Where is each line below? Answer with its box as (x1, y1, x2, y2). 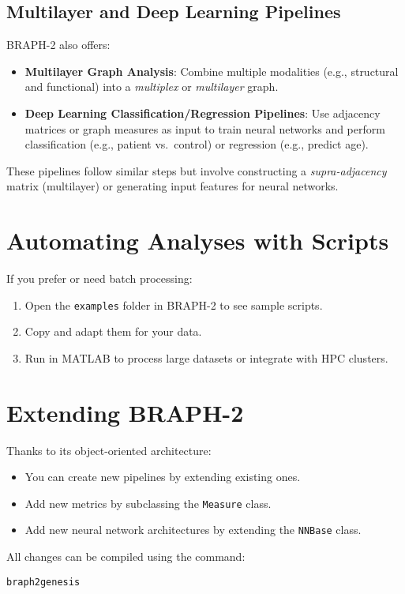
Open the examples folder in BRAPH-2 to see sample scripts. (24, 296, 323, 313)
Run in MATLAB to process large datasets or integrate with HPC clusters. (24, 349, 388, 366)
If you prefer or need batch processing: (6, 270, 193, 287)
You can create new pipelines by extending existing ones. (24, 468, 301, 485)
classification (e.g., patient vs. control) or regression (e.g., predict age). (24, 136, 369, 152)
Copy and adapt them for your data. (24, 323, 202, 340)
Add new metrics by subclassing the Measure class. (24, 494, 272, 511)
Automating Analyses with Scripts (6, 224, 389, 257)
